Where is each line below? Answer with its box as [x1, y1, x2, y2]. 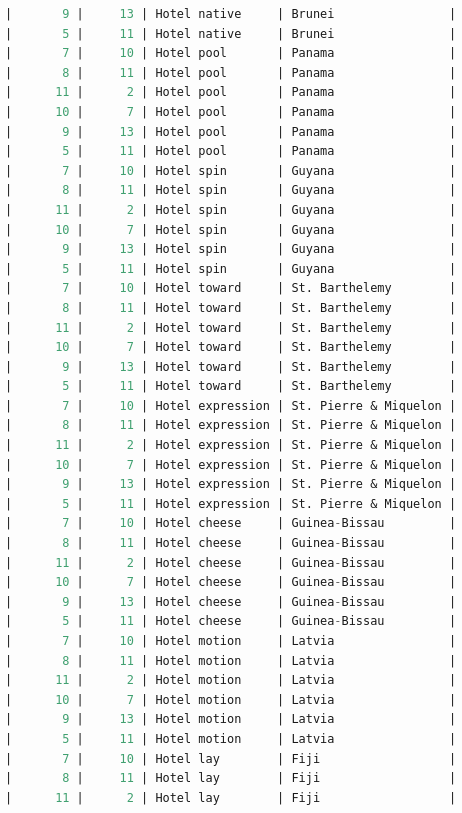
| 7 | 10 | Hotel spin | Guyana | [5, 163, 457, 178]
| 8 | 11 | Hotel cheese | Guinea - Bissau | [5, 536, 457, 551]
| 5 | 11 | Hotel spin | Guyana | [5, 261, 457, 276]
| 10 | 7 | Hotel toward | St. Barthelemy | [5, 340, 457, 355]
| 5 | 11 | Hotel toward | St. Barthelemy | [5, 379, 457, 394]
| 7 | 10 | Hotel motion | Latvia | [5, 634, 457, 648]
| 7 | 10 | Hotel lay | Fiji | [5, 751, 457, 766]
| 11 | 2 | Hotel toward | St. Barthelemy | [5, 320, 457, 335]
